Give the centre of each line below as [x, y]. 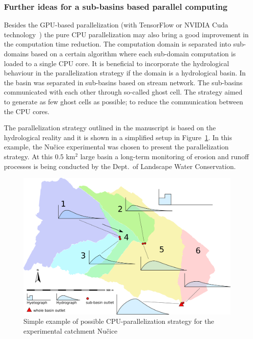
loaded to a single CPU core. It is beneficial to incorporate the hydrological [116, 63]
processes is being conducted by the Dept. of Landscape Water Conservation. [120, 166]
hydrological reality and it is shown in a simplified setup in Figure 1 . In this [118, 137]
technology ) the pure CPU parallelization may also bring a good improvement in [126, 34]
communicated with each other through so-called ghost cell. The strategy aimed [123, 92]
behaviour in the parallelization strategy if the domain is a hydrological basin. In [125, 73]
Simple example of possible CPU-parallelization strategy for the [119, 321]
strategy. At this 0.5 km [40, 156]
